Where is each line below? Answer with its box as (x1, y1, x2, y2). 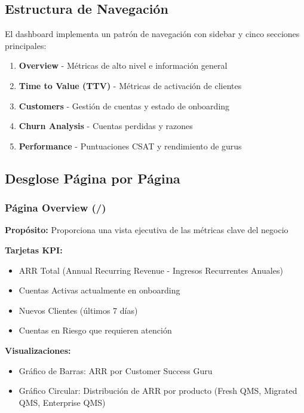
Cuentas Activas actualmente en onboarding (19, 284, 180, 296)
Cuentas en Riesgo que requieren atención (19, 324, 172, 336)
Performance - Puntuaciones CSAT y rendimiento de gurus (19, 139, 242, 152)
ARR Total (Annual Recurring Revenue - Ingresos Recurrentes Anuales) (19, 264, 283, 276)
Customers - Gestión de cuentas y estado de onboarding (19, 99, 230, 112)
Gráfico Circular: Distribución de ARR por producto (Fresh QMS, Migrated (19, 384, 297, 397)
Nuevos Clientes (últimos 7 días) (19, 304, 138, 316)
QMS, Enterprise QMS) (19, 396, 106, 408)
